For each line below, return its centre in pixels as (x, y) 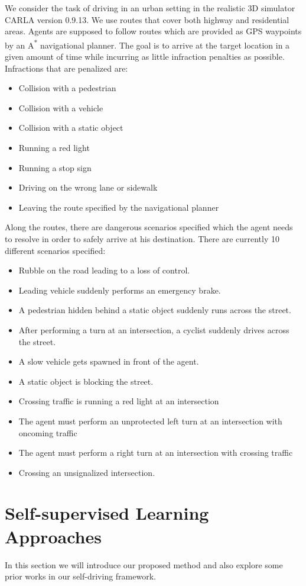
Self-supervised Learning (107, 513)
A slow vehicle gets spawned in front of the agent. (109, 361)
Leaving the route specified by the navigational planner (119, 207)
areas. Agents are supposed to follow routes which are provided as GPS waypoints (153, 31)
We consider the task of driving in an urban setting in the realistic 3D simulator (150, 8)
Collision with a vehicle (61, 107)
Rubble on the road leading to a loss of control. (104, 270)
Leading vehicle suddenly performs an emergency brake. (120, 290)
